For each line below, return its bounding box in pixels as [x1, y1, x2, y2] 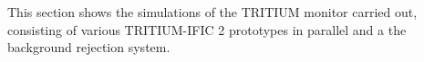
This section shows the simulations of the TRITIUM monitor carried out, [7, 3, 418, 21]
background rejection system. [7, 38, 171, 57]
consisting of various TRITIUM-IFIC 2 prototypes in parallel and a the [7, 20, 407, 39]
